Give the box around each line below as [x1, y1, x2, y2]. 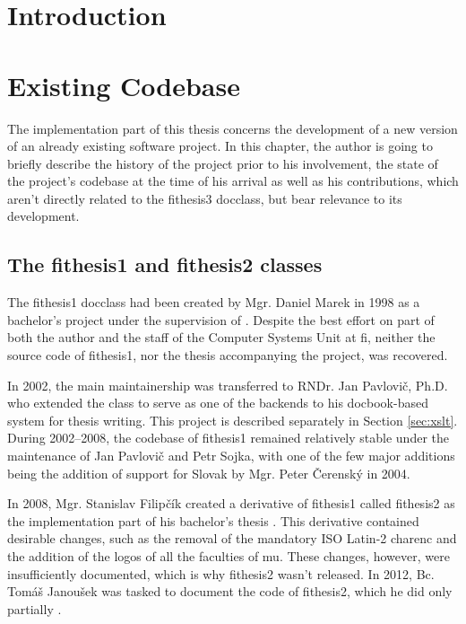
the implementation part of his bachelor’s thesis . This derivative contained [7, 511, 419, 530]
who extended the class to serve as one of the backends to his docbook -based [7, 393, 428, 412]
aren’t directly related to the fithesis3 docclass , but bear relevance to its [7, 189, 402, 207]
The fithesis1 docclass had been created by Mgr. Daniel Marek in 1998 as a [7, 293, 420, 312]
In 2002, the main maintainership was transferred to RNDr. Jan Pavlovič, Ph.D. [7, 375, 448, 394]
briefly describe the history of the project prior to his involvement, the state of [7, 154, 438, 172]
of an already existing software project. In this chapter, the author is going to [7, 136, 433, 155]
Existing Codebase [7, 66, 240, 103]
